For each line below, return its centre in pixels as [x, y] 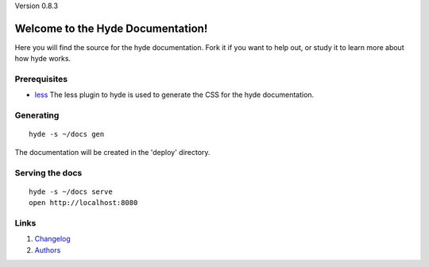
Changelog [52, 239]
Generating [37, 115]
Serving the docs [48, 172]
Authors [48, 250]
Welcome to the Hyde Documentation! [111, 28]
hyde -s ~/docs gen [67, 134]
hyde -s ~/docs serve [71, 192]
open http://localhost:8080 [83, 203]
